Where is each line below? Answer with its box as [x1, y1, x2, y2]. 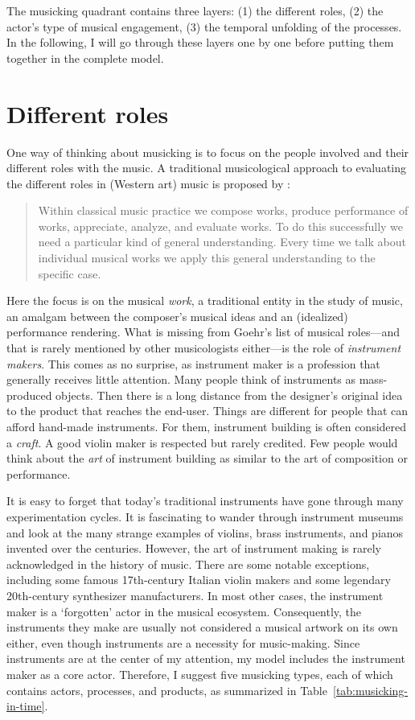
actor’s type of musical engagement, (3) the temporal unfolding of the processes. [6, 18, 402, 35]
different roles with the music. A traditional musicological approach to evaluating [6, 159, 406, 176]
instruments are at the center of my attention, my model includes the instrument [6, 650, 405, 667]
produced [6, 386, 52, 403]
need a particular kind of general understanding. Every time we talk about [38, 233, 406, 250]
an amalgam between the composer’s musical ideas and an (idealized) [6, 307, 348, 324]
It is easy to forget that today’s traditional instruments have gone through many [6, 492, 404, 509]
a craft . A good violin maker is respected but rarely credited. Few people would [6, 434, 398, 451]
